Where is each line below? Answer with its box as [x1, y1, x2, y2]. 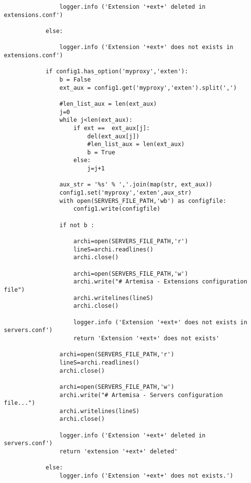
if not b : [59, 221, 95, 229]
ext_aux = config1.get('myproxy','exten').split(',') [59, 84, 237, 91]
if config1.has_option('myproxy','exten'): [45, 68, 188, 75]
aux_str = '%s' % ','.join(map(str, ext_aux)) [59, 181, 213, 188]
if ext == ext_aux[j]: [73, 124, 150, 132]
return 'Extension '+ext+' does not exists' [73, 334, 219, 342]
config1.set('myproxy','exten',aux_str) [59, 189, 192, 197]
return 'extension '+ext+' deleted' [59, 448, 178, 455]
